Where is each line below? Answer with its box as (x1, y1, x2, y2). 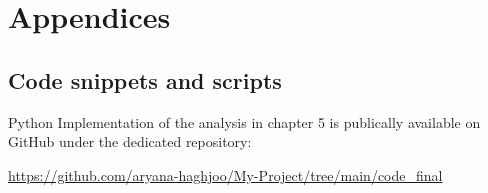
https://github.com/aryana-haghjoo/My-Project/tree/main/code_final (8, 164, 443, 185)
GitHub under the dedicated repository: (8, 131, 252, 152)
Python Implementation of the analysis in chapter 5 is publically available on (8, 111, 481, 132)
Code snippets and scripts (8, 64, 282, 95)
